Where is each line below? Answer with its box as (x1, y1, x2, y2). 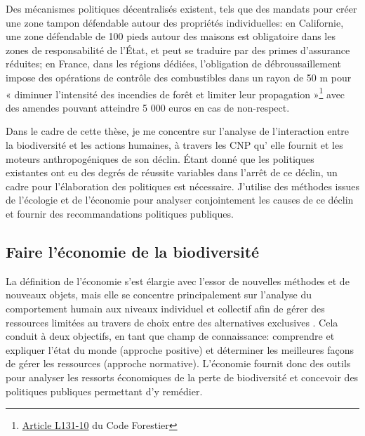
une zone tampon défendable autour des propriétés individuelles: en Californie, (6, 15, 344, 29)
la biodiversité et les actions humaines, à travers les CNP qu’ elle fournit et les (6, 138, 343, 152)
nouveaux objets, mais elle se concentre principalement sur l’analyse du (6, 287, 312, 302)
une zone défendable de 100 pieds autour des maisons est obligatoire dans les (6, 29, 336, 44)
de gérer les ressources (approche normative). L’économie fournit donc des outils (6, 356, 351, 371)
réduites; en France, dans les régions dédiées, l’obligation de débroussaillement (6, 56, 342, 71)
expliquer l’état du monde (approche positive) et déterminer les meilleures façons (6, 342, 354, 357)
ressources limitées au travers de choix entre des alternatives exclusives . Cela (6, 315, 338, 329)
